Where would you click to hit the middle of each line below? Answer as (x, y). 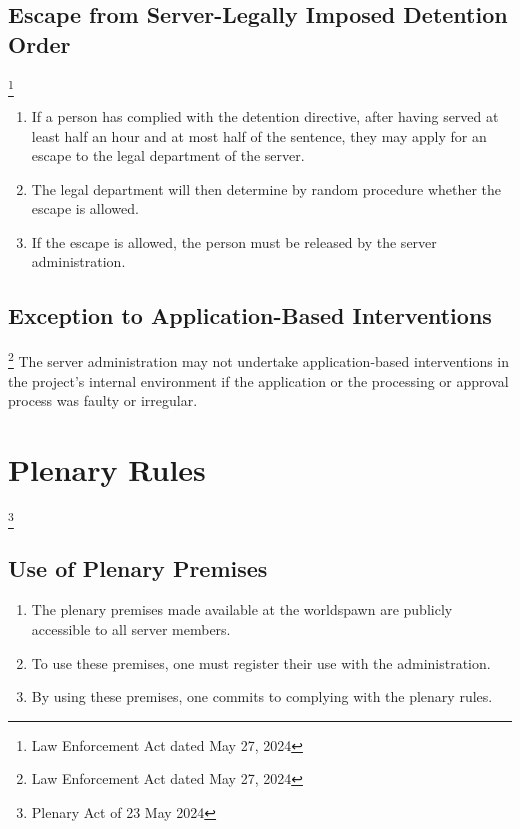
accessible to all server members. (131, 628)
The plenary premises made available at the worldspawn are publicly (242, 609)
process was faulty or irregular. (103, 400)
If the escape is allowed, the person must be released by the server (234, 241)
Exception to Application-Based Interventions (250, 315)
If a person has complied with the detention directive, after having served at (265, 115)
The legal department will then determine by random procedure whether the (266, 188)
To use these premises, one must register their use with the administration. (261, 662)
